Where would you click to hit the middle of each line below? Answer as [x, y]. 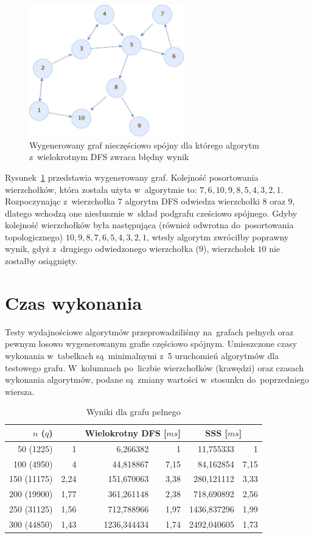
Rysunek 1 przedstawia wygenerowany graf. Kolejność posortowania [132, 177]
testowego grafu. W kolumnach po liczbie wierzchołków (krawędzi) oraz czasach [155, 367]
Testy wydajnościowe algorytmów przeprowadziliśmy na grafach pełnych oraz [149, 331]
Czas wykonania [74, 302]
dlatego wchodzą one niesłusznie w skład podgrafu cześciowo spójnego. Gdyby [151, 213]
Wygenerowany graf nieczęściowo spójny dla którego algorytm [144, 145]
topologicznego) [34, 236]
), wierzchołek [229, 249]
